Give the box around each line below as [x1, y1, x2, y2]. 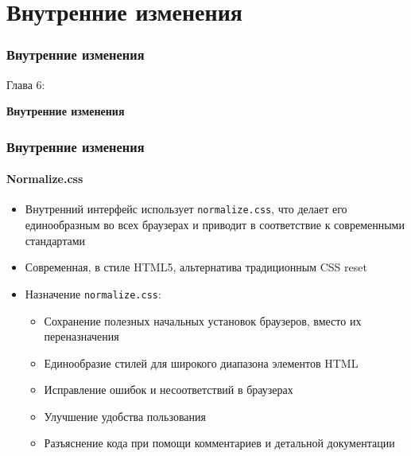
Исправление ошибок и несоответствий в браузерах [44, 381, 293, 398]
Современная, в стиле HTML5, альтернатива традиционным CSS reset [25, 259, 367, 275]
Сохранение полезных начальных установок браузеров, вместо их [44, 312, 362, 329]
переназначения [44, 328, 119, 345]
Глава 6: [6, 76, 45, 92]
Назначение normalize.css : [25, 285, 161, 302]
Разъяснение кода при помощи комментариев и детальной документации [44, 435, 395, 451]
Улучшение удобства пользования [44, 407, 206, 424]
